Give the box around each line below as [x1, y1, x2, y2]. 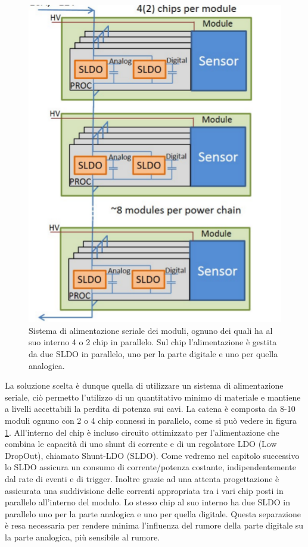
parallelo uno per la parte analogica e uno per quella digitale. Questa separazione [5, 507, 301, 520]
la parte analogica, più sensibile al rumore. [5, 530, 160, 543]
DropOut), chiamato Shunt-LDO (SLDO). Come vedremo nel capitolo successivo [5, 449, 300, 461]
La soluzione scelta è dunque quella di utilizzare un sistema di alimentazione [5, 379, 284, 392]
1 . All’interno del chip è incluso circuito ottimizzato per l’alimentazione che [5, 426, 279, 438]
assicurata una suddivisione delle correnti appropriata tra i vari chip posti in [5, 484, 284, 496]
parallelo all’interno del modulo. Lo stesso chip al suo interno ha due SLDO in [5, 496, 290, 508]
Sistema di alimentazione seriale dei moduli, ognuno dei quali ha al [29, 324, 273, 336]
